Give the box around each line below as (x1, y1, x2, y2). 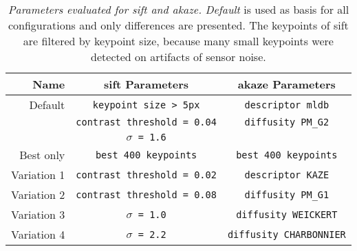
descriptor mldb (244, 99, 329, 110)
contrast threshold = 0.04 (76, 117, 217, 128)
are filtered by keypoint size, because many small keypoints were (23, 33, 334, 49)
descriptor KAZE (244, 169, 329, 180)
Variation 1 (11, 167, 65, 182)
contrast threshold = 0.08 (76, 189, 217, 200)
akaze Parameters (237, 76, 336, 92)
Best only (19, 147, 65, 163)
